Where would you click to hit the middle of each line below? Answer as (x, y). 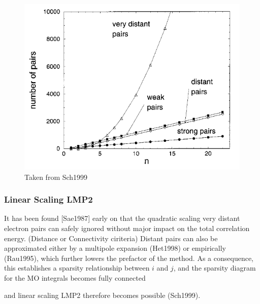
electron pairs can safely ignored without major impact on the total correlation (127, 228)
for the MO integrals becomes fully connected (75, 277)
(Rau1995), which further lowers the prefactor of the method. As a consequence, (129, 258)
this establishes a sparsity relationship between (77, 268)
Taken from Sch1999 (56, 177)
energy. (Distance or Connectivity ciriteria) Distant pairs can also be (111, 238)
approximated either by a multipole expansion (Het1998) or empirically (115, 248)
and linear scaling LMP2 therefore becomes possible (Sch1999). (102, 295)
